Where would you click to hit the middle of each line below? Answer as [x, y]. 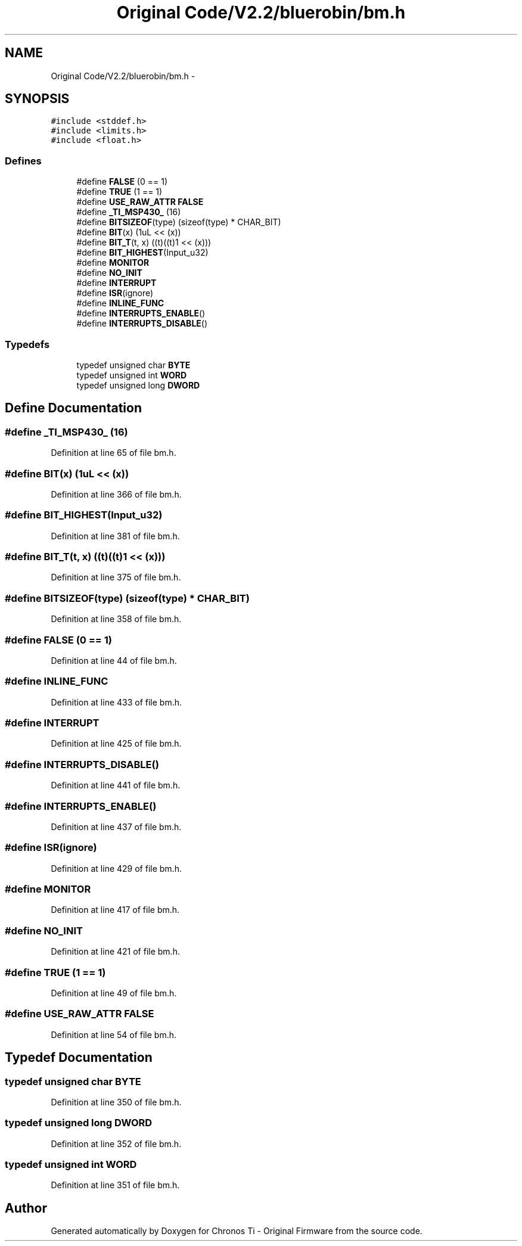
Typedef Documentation [79, 1058]
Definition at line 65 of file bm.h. [114, 453]
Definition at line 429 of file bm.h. [116, 868]
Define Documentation [73, 408]
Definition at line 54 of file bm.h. [114, 1034]
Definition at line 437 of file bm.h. [116, 826]
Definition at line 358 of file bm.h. [116, 619]
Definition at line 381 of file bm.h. [115, 536]
